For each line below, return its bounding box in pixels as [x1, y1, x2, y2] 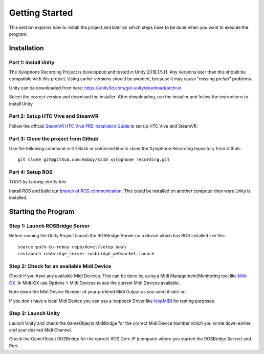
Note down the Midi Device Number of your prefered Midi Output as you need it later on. [9, 289, 187, 295]
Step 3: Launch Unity [9, 310, 60, 317]
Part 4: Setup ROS [9, 169, 53, 176]
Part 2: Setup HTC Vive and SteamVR [9, 113, 99, 120]
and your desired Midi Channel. [9, 327, 72, 333]
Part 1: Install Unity [9, 59, 55, 66]
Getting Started [9, 7, 73, 18]
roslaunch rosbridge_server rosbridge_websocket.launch [18, 251, 154, 257]
